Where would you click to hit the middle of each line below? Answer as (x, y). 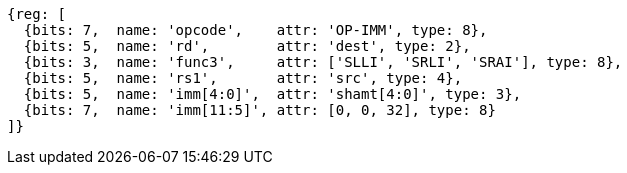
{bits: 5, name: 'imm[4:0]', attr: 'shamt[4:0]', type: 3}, (272, 94)
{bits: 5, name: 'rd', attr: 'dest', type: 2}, (247, 46)
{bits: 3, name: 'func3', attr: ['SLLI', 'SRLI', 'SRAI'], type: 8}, (323, 62)
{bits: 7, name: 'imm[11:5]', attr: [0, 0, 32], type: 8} (259, 110)
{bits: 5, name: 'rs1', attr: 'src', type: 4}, (243, 78)
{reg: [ (37, 14)
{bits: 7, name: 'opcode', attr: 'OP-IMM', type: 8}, (255, 30)
